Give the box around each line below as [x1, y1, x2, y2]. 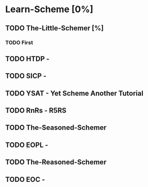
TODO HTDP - [5, 54, 50, 63]
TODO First [5, 39, 33, 46]
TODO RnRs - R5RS [5, 106, 67, 115]
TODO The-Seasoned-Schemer [5, 123, 107, 132]
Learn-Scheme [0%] [5, 4, 94, 15]
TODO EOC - [5, 175, 46, 183]
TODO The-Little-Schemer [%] [5, 24, 104, 32]
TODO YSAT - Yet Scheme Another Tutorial [5, 89, 143, 97]
